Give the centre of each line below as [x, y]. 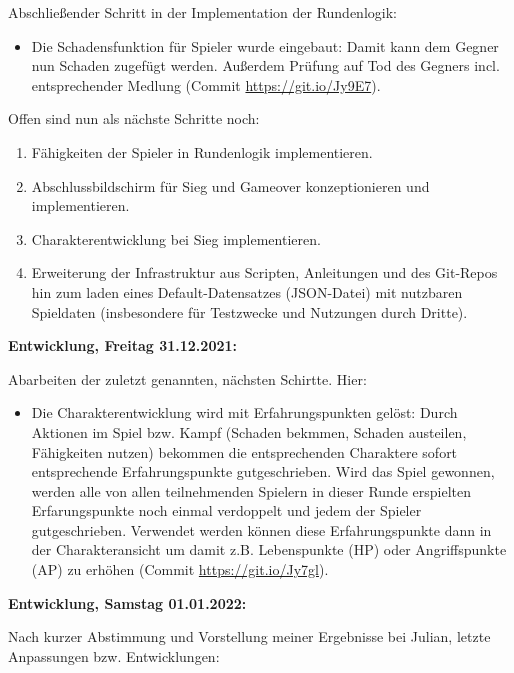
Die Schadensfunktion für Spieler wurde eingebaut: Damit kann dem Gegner [265, 45]
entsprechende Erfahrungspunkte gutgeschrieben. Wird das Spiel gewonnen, [263, 471]
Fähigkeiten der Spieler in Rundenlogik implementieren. [202, 151]
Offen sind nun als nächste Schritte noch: [134, 118]
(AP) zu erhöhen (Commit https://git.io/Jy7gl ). [180, 569]
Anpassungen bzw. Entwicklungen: [114, 655]
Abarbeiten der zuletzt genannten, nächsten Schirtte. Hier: [187, 378]
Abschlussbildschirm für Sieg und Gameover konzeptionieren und [230, 185]
